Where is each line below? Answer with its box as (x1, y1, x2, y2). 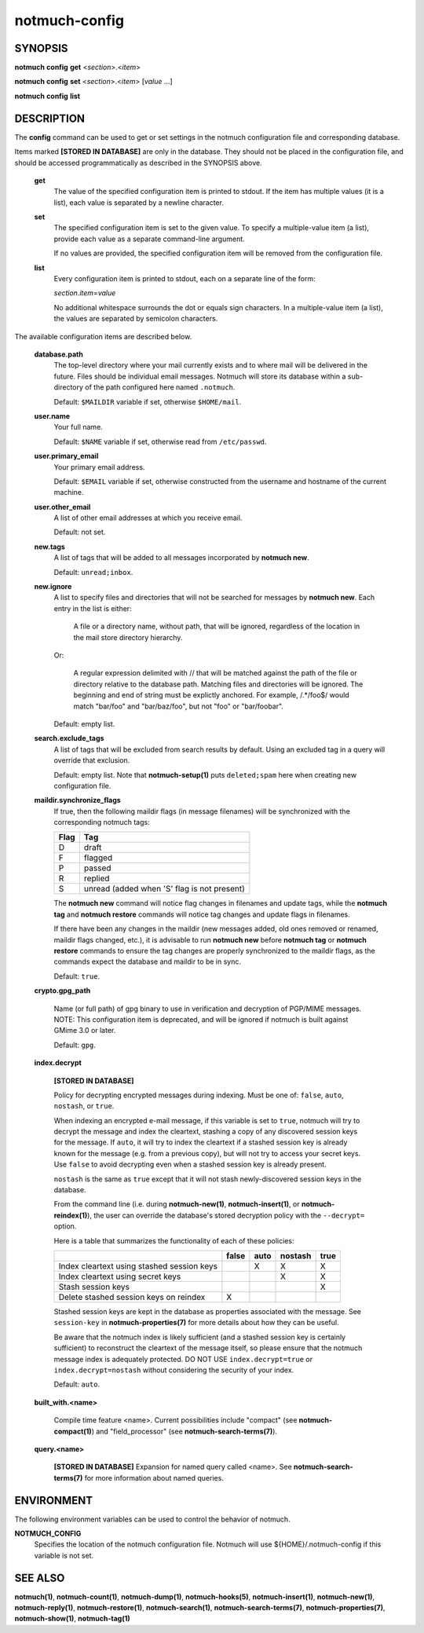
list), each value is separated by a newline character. (53, 197, 224, 207)
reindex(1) (53, 1210, 88, 1220)
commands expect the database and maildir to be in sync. (53, 957, 241, 966)
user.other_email (34, 502, 91, 511)
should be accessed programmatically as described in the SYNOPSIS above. (14, 158, 262, 167)
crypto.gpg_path (34, 986, 91, 995)
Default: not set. (53, 527, 106, 537)
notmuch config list (14, 91, 81, 101)
